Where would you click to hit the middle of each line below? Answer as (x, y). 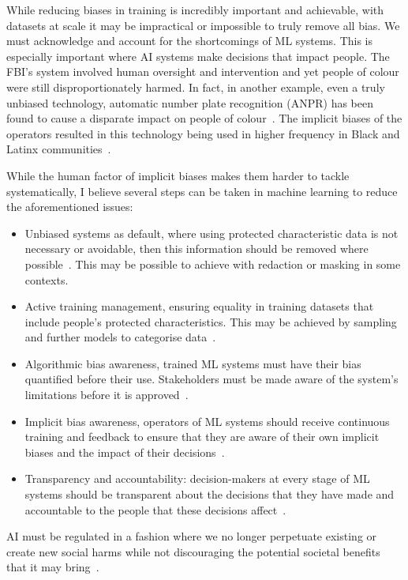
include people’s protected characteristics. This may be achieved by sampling (211, 321)
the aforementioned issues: (70, 207)
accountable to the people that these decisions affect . (155, 509)
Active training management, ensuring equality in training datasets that (199, 306)
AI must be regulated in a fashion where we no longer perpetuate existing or (192, 536)
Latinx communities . (59, 149)
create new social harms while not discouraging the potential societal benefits (193, 551)
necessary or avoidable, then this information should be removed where (197, 249)
